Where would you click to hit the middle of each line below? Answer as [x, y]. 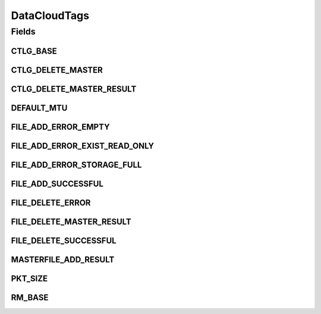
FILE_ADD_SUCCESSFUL [57, 183]
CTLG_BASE [34, 51]
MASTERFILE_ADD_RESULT [63, 260]
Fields [23, 32]
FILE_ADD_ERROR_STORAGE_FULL [76, 164]
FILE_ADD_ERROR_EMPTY [60, 127]
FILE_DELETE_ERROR [51, 202]
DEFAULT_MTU [39, 108]
